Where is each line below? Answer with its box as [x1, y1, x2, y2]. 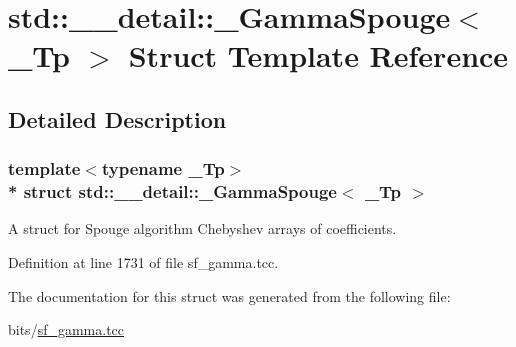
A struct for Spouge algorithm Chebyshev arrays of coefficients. [8, 218, 397, 239]
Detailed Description [8, 103, 227, 134]
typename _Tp [101, 156, 225, 181]
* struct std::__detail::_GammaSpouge [8, 179, 337, 204]
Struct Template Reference [128, 35, 509, 76]
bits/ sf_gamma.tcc [8, 319, 125, 340]
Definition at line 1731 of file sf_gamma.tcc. [8, 252, 279, 273]
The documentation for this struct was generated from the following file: [8, 285, 451, 306]
